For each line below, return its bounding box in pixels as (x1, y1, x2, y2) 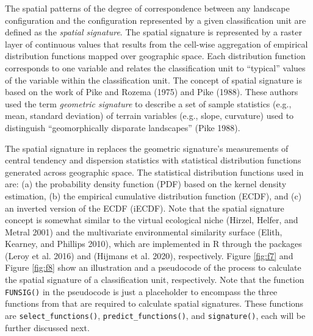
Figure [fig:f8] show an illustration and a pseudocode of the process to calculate (5, 261, 301, 274)
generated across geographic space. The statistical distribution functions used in (5, 165, 304, 178)
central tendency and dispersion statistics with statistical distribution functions (5, 154, 301, 166)
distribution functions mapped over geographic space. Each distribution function (5, 49, 306, 62)
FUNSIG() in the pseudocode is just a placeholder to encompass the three (5, 285, 278, 298)
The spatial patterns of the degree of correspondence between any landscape (5, 2, 290, 14)
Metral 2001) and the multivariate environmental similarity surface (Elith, (5, 225, 282, 238)
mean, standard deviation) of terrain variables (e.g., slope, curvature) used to (5, 109, 294, 122)
